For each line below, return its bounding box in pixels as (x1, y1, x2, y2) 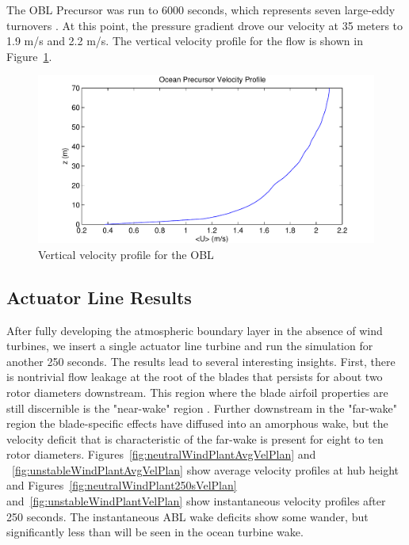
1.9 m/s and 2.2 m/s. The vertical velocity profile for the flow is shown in (6, 32, 363, 49)
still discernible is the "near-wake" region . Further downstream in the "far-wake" (6, 399, 398, 416)
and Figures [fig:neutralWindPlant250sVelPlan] (6, 477, 237, 494)
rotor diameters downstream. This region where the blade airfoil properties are (6, 383, 388, 400)
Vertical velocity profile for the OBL (38, 246, 214, 262)
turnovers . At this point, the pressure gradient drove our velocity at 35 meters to (6, 17, 403, 33)
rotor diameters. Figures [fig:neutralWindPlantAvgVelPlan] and (6, 446, 316, 463)
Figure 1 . (6, 48, 52, 64)
